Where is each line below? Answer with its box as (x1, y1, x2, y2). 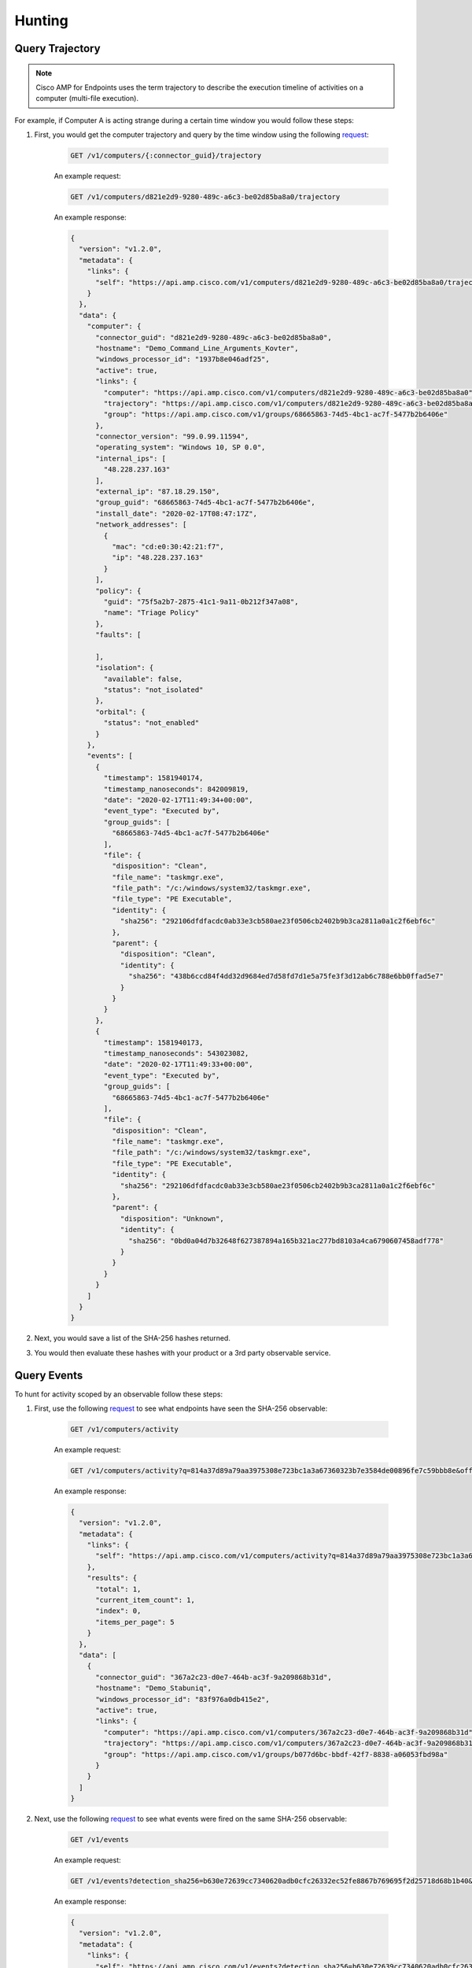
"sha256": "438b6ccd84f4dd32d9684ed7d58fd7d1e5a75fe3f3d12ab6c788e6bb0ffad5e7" (128, 972, 444, 981)
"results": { (87, 1574, 138, 1582)
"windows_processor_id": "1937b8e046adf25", (95, 355, 271, 364)
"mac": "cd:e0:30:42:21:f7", (111, 542, 224, 551)
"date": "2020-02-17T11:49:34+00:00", (103, 795, 253, 805)
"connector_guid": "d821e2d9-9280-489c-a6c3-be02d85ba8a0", (95, 333, 332, 342)
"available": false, (103, 674, 183, 683)
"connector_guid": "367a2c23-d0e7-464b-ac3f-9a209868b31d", (95, 1673, 332, 1681)
